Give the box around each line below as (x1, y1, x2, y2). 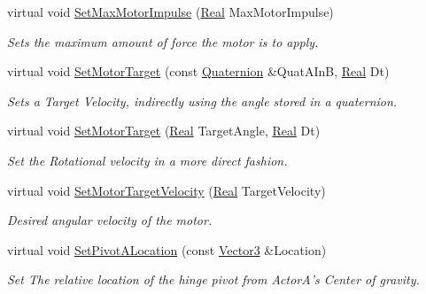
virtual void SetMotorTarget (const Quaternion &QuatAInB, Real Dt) (7, 62, 390, 81)
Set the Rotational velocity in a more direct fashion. (7, 151, 288, 169)
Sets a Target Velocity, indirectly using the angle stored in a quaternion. (7, 91, 398, 110)
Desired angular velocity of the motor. (7, 211, 213, 229)
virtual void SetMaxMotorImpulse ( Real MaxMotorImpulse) (7, 3, 334, 20)
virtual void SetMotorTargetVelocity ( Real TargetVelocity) (7, 181, 326, 199)
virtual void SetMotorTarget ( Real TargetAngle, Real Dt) (7, 121, 321, 140)
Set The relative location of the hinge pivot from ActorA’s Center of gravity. (7, 270, 420, 289)
